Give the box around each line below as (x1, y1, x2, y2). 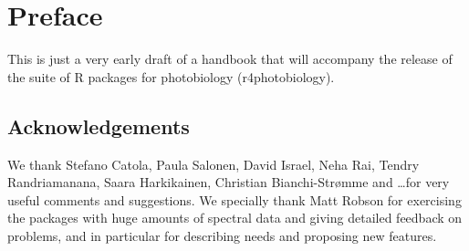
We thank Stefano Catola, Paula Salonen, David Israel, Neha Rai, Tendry (7, 154, 420, 173)
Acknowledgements (7, 111, 190, 140)
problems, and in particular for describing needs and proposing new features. (7, 225, 437, 245)
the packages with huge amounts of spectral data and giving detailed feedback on (7, 208, 463, 227)
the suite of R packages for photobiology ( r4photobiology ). (7, 67, 335, 86)
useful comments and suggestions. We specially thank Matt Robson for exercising (7, 190, 462, 209)
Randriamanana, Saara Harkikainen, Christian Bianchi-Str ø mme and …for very (7, 173, 450, 192)
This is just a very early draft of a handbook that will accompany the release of (7, 49, 453, 68)
